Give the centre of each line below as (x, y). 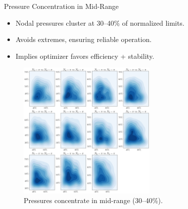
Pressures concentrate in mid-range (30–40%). (93, 200)
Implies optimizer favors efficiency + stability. (85, 56)
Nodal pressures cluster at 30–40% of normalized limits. (100, 22)
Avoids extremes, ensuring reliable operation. (84, 39)
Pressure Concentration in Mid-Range (61, 6)
